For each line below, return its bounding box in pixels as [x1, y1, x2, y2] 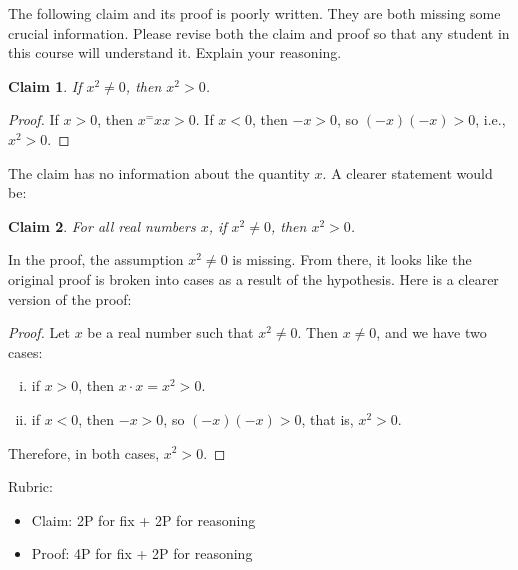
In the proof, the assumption [8, 249, 184, 270]
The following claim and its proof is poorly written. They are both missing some [8, 3, 501, 23]
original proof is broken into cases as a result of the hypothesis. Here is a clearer [8, 268, 499, 289]
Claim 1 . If [8, 75, 82, 96]
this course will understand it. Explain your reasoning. [8, 42, 342, 63]
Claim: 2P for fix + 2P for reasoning [31, 509, 256, 530]
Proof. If [8, 109, 59, 130]
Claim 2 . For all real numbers [8, 215, 196, 236]
